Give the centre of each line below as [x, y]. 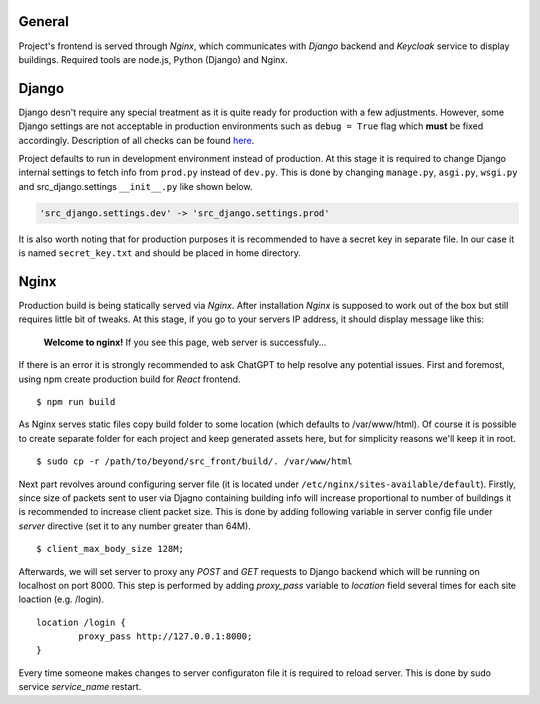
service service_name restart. [80, 687]
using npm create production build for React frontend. [129, 379]
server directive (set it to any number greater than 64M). [135, 526]
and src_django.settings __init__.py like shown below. [135, 186]
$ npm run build [76, 401]
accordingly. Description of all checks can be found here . [136, 140]
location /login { [81, 622]
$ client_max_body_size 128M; [110, 549]
